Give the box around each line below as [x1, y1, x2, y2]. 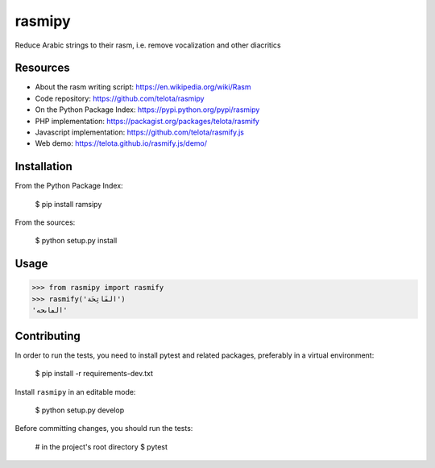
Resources [14, 61, 70, 75]
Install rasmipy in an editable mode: [14, 387, 136, 396]
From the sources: [14, 217, 76, 227]
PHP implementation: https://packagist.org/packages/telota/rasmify [35, 116, 259, 126]
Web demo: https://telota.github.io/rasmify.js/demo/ [35, 139, 208, 148]
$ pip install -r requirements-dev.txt [35, 369, 153, 379]
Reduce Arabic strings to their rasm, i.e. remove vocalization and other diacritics [14, 40, 281, 50]
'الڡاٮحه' [31, 306, 68, 315]
